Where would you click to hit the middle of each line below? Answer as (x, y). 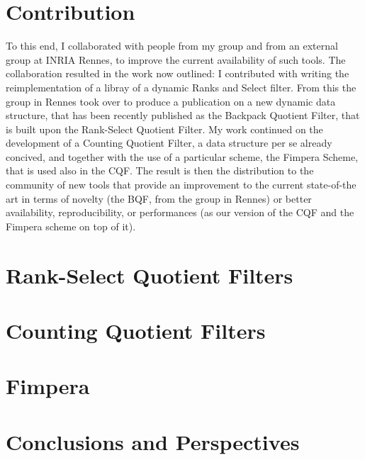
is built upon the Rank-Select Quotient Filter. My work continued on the (164, 129)
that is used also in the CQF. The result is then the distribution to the (160, 170)
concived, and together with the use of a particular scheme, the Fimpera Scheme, (182, 156)
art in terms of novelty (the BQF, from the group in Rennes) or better (159, 198)
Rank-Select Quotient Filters (150, 275)
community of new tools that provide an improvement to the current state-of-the (181, 185)
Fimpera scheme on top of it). (71, 226)
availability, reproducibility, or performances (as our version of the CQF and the (180, 212)
